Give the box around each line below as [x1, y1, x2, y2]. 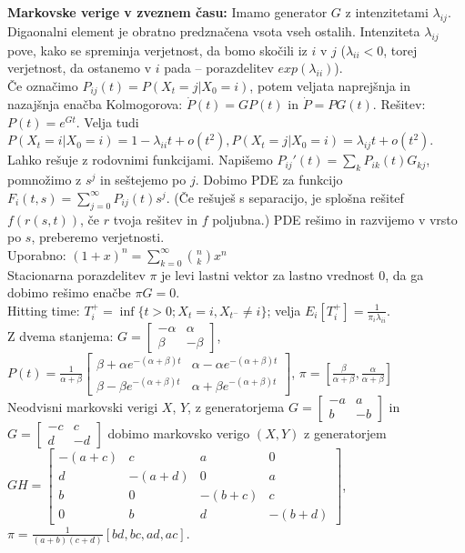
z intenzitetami [345, 3, 429, 21]
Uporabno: [7, 245, 66, 264]
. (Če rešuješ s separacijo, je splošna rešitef [166, 187, 404, 206]
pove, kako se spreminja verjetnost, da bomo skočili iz [7, 40, 308, 59]
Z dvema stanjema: [7, 326, 114, 345]
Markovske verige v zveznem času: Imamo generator [7, 3, 328, 21]
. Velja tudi [76, 112, 139, 131]
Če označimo [7, 75, 78, 95]
